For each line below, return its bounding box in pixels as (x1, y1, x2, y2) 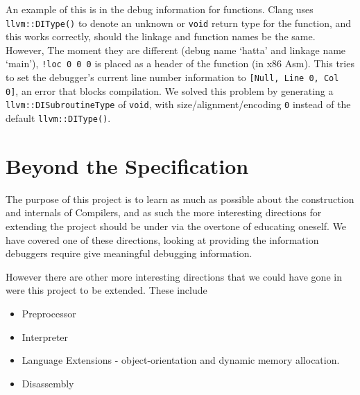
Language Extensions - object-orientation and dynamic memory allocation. (22, 353, 340, 367)
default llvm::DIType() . (6, 111, 111, 125)
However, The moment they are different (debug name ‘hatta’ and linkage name (6, 42, 346, 57)
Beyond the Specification (6, 151, 249, 179)
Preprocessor (22, 306, 76, 320)
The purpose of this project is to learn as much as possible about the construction (6, 191, 354, 206)
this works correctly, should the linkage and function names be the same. (6, 29, 316, 44)
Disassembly (22, 376, 74, 390)
